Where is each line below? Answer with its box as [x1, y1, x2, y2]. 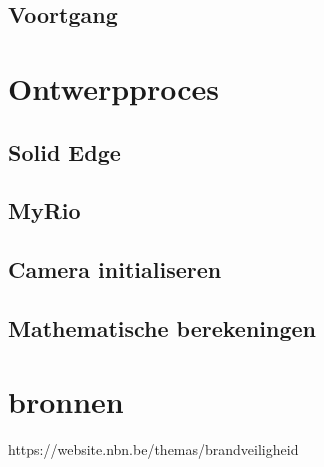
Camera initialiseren [8, 254, 222, 285]
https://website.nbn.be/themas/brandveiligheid [8, 439, 299, 460]
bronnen [8, 381, 124, 422]
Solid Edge [8, 136, 121, 167]
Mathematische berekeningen [8, 312, 317, 343]
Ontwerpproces [8, 67, 220, 108]
